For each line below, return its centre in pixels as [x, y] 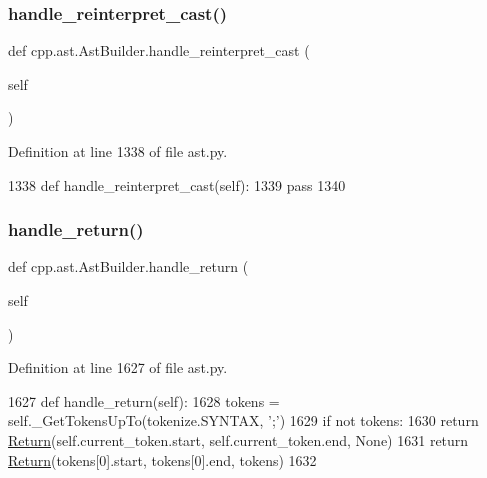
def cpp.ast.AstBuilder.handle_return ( [128, 266]
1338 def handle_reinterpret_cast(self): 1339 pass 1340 [177, 184]
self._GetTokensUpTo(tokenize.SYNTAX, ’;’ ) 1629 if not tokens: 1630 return [243, 420]
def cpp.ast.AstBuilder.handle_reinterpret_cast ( [159, 50]
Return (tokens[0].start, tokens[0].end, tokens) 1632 [162, 459]
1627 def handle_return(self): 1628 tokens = [144, 400]
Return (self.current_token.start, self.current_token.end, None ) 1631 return [238, 439]
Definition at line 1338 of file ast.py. [118, 151]
